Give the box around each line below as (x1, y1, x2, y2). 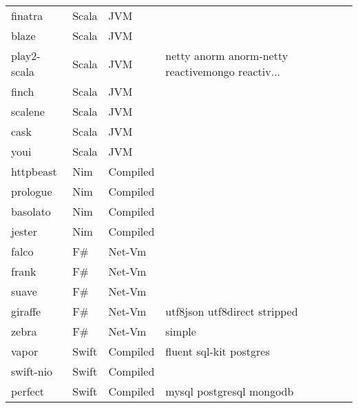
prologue (11, 183, 52, 199)
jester (11, 223, 37, 239)
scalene (11, 103, 45, 119)
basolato (11, 203, 51, 219)
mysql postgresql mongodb (165, 383, 294, 399)
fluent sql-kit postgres (165, 343, 270, 359)
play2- (11, 48, 41, 63)
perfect (11, 383, 45, 399)
